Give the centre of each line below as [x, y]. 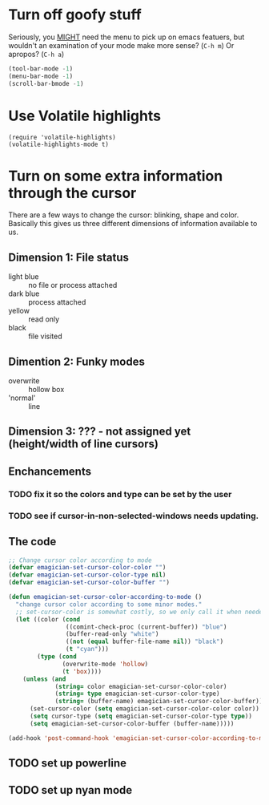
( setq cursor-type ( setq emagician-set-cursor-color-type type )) [141, 716]
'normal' [22, 398]
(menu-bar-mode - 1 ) [41, 76]
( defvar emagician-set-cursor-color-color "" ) [87, 568]
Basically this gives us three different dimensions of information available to [133, 224]
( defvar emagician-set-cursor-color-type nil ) [87, 575]
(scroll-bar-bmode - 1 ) [46, 83]
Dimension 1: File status [69, 257]
